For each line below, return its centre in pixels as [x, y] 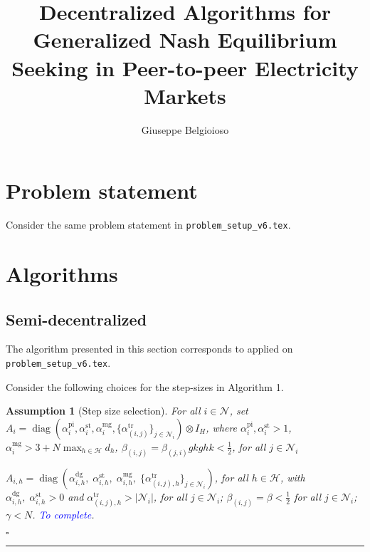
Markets [185, 95]
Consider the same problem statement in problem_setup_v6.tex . [148, 225]
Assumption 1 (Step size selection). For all [103, 411]
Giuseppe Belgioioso [185, 129]
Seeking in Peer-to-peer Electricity [185, 67]
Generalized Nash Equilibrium [185, 40]
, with [292, 477]
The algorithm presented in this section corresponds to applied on [149, 349]
